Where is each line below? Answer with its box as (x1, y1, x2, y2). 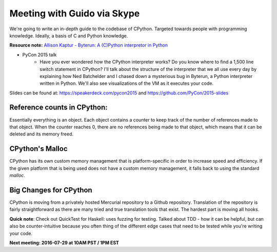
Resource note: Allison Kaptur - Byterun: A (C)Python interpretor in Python (9, 42, 168, 48)
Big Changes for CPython (9, 185, 92, 195)
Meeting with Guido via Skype (9, 8, 140, 19)
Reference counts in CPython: (9, 103, 108, 112)
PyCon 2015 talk (22, 51, 57, 57)
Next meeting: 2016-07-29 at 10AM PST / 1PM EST (9, 239, 119, 246)
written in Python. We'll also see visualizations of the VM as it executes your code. (39, 80, 214, 87)
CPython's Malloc (9, 144, 68, 153)
